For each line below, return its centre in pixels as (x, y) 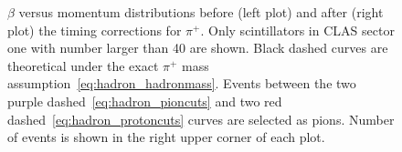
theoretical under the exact (83, 65)
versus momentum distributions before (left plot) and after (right (201, 12)
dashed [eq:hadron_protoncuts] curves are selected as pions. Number (201, 119)
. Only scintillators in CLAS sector (297, 30)
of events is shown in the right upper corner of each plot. (166, 137)
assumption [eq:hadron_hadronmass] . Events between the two (182, 83)
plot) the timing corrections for (95, 30)
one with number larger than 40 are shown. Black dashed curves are (198, 48)
